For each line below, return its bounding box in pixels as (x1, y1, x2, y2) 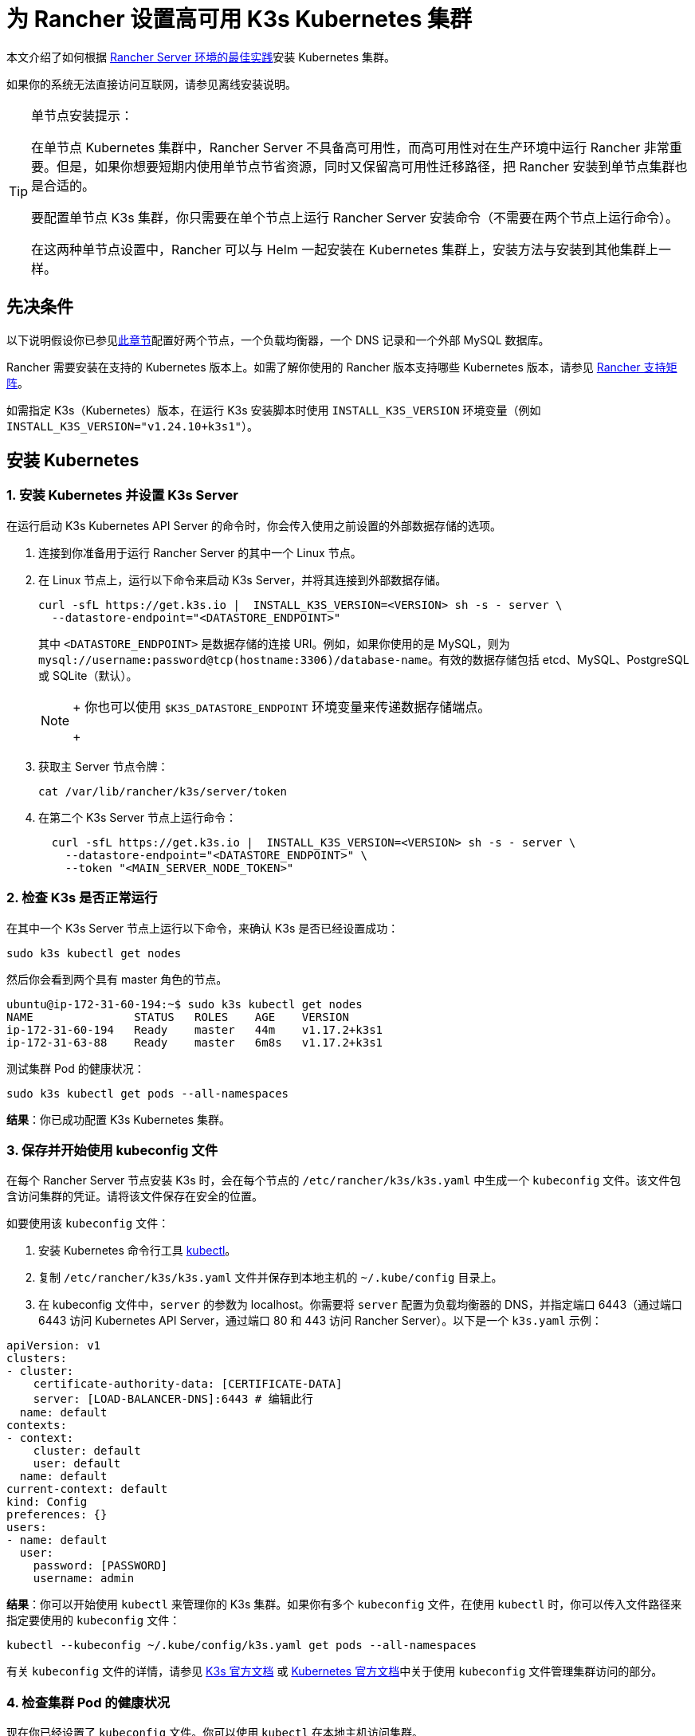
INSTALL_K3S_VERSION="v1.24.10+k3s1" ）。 (6, 418, 259, 433)
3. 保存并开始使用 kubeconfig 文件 (6, 1141, 218, 1158)
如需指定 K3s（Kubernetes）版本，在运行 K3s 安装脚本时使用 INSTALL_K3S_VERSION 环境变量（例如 (6, 403, 541, 417)
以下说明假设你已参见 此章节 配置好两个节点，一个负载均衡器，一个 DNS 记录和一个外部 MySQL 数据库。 (6, 332, 550, 347)
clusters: (6, 1352, 67, 1365)
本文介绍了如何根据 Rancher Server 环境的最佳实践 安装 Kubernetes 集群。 (6, 49, 396, 64)
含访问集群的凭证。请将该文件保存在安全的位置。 (6, 1189, 263, 1204)
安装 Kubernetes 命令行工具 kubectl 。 (38, 1243, 237, 1258)
